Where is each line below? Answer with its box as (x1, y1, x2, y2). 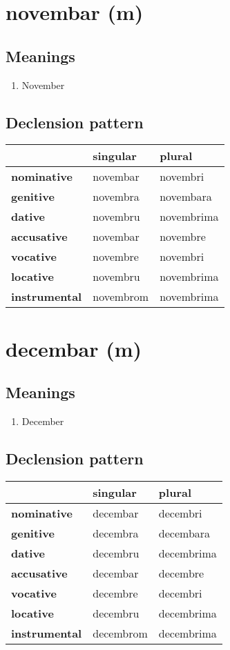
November (21, 77, 65, 92)
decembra (93, 524, 139, 541)
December (21, 413, 64, 428)
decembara (158, 524, 211, 541)
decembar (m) (6, 334, 142, 362)
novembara (160, 188, 212, 205)
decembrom (93, 624, 148, 641)
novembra (93, 188, 140, 205)
